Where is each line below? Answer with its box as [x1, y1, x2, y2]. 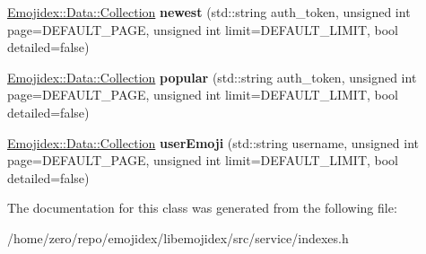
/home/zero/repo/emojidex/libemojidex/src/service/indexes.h [7, 228, 349, 247]
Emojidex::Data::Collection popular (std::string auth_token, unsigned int [7, 67, 417, 86]
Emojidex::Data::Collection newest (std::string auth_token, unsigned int [7, 3, 411, 21]
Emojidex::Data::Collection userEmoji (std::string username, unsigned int [7, 133, 419, 152]
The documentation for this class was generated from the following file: [7, 198, 397, 217]
